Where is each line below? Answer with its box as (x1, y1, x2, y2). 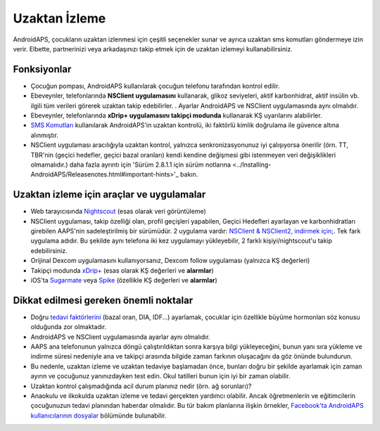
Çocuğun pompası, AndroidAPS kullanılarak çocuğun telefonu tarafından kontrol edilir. (30, 82, 280, 90)
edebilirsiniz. (30, 246, 68, 255)
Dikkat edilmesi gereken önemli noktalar (13, 294, 194, 306)
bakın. (179, 170, 198, 179)
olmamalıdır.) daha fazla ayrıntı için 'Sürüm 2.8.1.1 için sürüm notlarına (30, 160, 232, 169)
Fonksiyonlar (13, 63, 72, 75)
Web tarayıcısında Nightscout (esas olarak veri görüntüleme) (30, 207, 207, 216)
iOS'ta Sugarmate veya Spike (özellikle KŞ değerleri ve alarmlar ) (30, 276, 217, 284)
